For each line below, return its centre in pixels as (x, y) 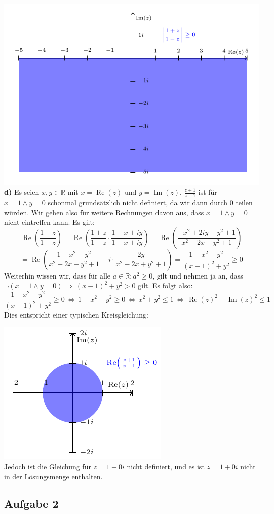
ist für (208, 192)
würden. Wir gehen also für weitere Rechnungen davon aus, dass (104, 212)
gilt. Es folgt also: (165, 285)
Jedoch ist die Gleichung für (48, 466)
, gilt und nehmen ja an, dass (198, 275)
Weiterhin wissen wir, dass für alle (57, 275)
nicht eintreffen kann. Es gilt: (49, 222)
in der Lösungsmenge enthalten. (53, 476)
